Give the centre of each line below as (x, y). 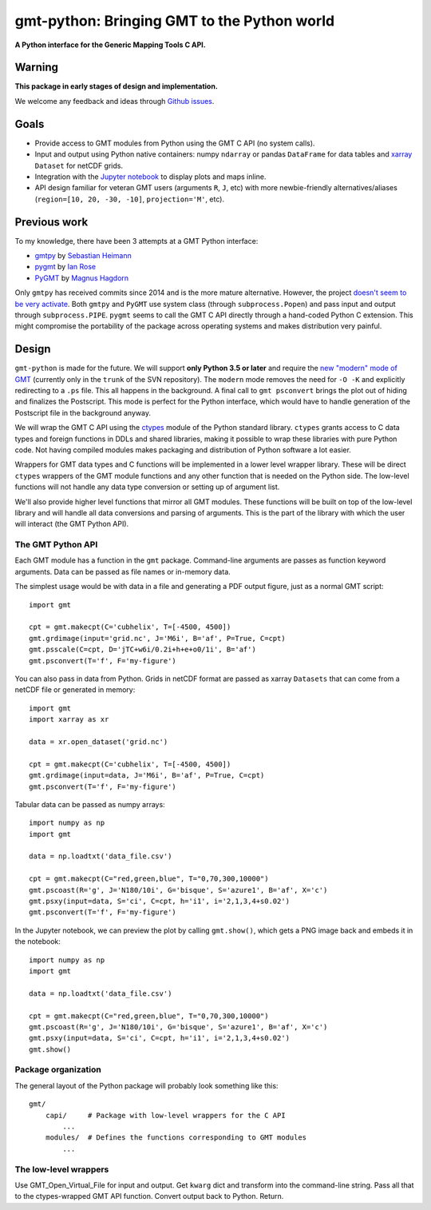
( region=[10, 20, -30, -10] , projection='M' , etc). (130, 199)
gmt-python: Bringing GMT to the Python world (175, 21)
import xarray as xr (69, 720)
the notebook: (38, 941)
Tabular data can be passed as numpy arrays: (90, 804)
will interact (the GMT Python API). (72, 524)
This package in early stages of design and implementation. (117, 86)
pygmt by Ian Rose (65, 267)
